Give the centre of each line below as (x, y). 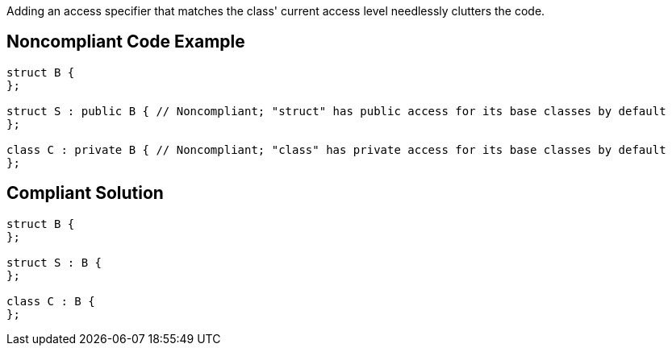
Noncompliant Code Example (126, 42)
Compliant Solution (85, 193)
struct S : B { (54, 262)
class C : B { (51, 301)
